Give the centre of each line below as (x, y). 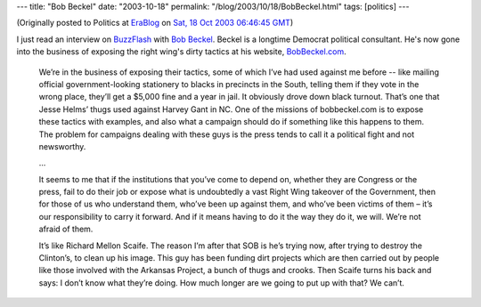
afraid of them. (66, 229)
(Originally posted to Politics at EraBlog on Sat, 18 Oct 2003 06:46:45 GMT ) (155, 23)
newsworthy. (62, 146)
